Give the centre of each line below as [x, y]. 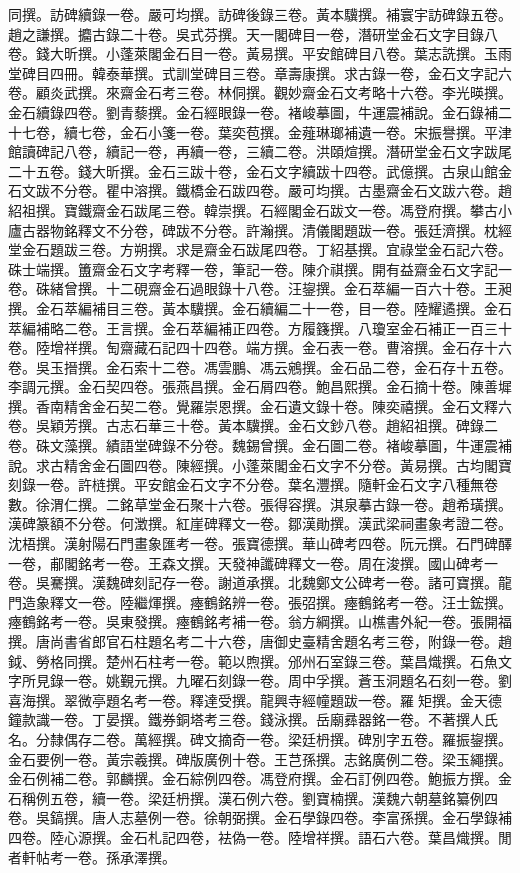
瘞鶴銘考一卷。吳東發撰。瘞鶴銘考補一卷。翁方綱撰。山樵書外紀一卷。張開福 [260, 621]
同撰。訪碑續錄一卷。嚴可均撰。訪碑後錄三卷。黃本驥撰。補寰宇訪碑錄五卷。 [260, 14]
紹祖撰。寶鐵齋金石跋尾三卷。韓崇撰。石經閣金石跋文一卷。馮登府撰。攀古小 [260, 209]
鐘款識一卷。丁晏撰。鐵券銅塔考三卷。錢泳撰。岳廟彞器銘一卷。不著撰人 [246, 719]
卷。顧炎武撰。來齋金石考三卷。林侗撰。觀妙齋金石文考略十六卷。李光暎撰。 [260, 92]
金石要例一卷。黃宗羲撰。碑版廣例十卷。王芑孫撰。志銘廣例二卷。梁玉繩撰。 [260, 758]
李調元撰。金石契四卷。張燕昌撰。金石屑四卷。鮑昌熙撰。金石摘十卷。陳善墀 [260, 386]
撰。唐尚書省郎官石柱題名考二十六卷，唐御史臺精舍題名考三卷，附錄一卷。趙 [260, 641]
